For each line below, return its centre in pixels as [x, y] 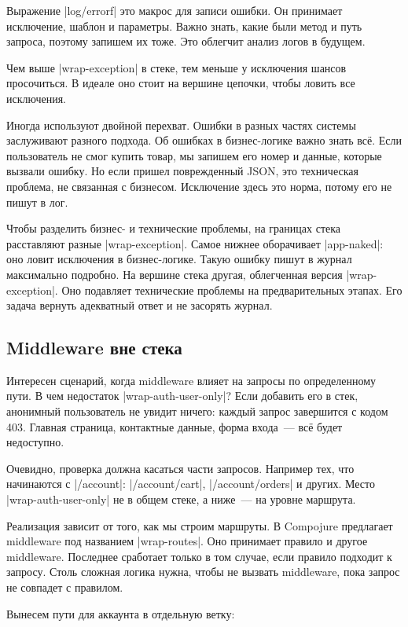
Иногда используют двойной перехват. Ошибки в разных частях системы [181, 125]
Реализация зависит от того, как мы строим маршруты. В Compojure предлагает [200, 525]
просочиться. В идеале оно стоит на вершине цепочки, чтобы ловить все [181, 83]
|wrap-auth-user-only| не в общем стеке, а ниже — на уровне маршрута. [181, 499]
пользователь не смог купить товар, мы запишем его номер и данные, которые [194, 155]
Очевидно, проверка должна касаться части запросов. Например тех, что [180, 468]
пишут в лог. [37, 202]
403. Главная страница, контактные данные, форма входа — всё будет [175, 426]
